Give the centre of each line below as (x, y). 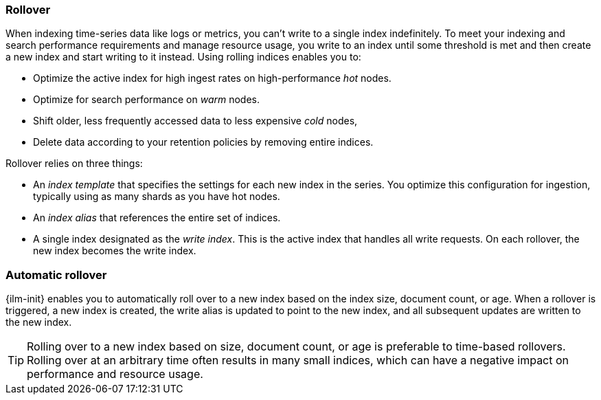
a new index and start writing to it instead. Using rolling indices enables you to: (183, 57)
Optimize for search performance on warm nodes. (147, 100)
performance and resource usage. (115, 374)
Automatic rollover (56, 275)
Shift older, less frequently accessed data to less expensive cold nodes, (195, 121)
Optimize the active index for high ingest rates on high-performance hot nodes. (212, 78)
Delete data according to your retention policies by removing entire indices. (203, 142)
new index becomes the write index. (115, 251)
